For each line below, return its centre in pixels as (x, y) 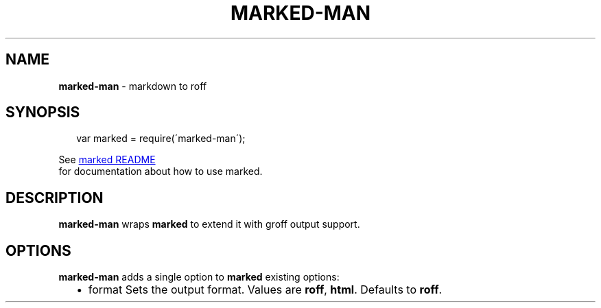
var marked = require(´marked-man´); (161, 139)
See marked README (107, 160)
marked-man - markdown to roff (133, 86)
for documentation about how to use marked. (161, 171)
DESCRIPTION (55, 198)
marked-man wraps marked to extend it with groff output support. (209, 224)
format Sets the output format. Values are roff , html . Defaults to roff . (265, 290)
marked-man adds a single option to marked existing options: (199, 277)
